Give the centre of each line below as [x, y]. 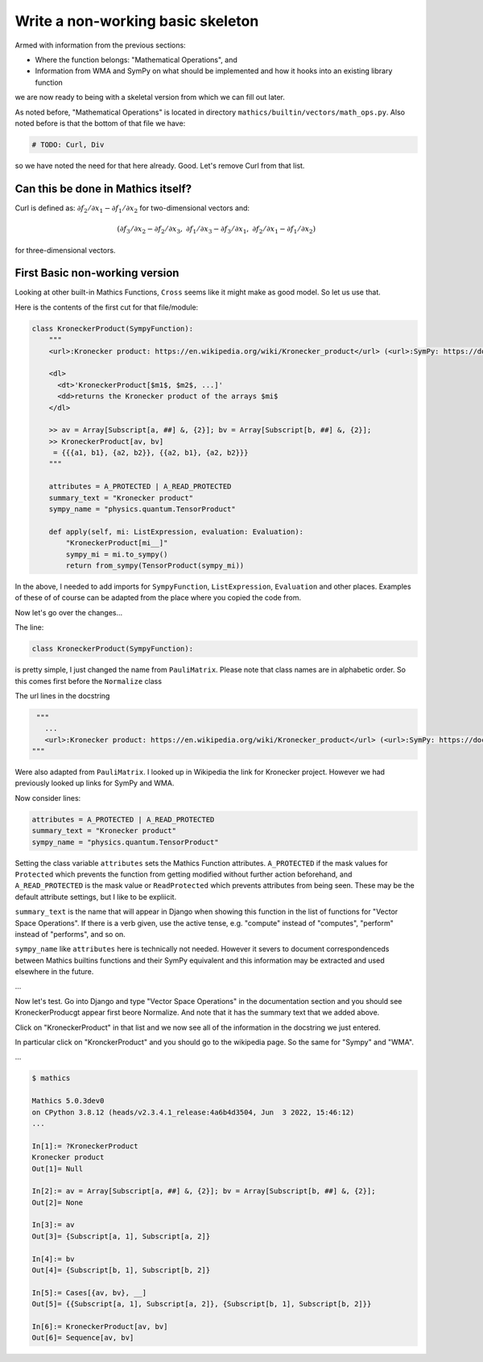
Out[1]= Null [58, 1168]
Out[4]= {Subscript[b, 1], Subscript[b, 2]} [121, 1270]
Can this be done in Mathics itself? [103, 188]
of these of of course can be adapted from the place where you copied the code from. [158, 598]
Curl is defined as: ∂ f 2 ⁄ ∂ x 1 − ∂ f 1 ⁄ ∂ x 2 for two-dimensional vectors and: [132, 208]
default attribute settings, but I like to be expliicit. [96, 897]
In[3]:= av [53, 1225]
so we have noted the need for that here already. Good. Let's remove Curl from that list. [160, 165]
